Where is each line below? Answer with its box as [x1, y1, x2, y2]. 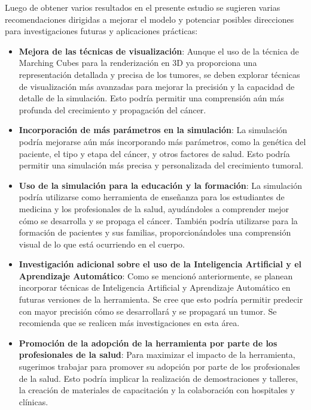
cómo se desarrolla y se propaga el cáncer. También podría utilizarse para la [19, 214, 298, 227]
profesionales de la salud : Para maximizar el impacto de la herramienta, [19, 348, 295, 361]
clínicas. [19, 395, 48, 408]
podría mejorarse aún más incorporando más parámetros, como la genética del [19, 135, 306, 147]
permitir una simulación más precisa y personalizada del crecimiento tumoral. [19, 159, 304, 171]
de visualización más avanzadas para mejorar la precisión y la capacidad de [19, 80, 295, 92]
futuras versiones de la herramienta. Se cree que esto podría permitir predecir [19, 293, 303, 306]
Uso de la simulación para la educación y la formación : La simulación [19, 179, 302, 191]
